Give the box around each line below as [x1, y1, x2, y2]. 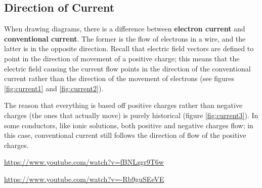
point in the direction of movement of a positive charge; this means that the [4, 53, 240, 63]
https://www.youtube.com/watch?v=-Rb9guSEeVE [4, 173, 164, 184]
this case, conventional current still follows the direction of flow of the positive [4, 130, 246, 140]
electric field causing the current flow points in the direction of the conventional [4, 63, 251, 73]
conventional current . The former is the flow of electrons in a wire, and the [4, 33, 246, 44]
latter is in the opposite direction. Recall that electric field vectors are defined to [4, 43, 254, 54]
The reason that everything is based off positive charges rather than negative [4, 100, 243, 110]
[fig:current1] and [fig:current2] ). [4, 83, 104, 93]
